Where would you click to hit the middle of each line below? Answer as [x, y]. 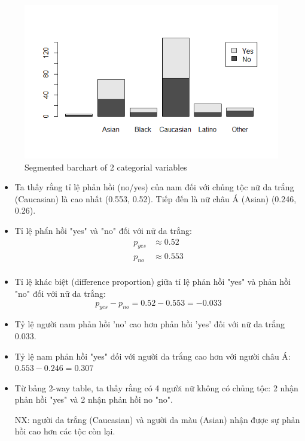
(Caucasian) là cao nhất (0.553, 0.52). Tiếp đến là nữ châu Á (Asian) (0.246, [155, 198]
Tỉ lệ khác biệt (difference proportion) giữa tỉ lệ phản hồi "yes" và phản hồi [152, 282]
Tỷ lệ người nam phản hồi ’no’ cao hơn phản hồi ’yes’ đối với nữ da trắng [150, 324]
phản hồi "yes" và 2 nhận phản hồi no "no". [94, 399]
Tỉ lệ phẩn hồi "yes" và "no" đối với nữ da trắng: [103, 231]
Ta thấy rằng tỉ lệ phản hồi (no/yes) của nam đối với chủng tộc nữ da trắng [154, 187]
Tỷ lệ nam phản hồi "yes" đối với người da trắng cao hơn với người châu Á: [152, 356]
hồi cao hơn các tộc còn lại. [65, 431]
